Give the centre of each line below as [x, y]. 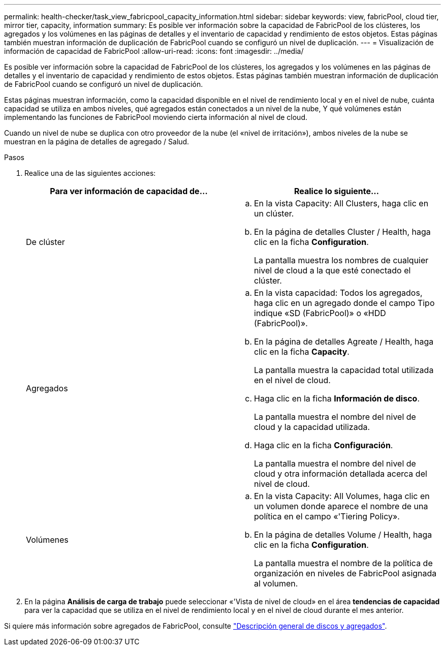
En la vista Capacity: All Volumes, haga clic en [342, 496]
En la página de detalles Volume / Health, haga [343, 535]
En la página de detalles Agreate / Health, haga [344, 342]
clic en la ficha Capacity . [302, 352]
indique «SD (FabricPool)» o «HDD [320, 313]
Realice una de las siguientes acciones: [90, 173]
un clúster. [274, 213]
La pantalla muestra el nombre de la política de [343, 563]
